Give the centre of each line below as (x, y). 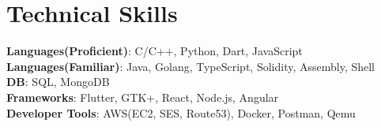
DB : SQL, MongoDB (58, 82)
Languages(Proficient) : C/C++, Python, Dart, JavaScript (155, 51)
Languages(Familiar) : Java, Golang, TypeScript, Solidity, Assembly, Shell (191, 66)
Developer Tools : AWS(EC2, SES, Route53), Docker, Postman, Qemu (181, 112)
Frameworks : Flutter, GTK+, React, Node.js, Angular (143, 97)
